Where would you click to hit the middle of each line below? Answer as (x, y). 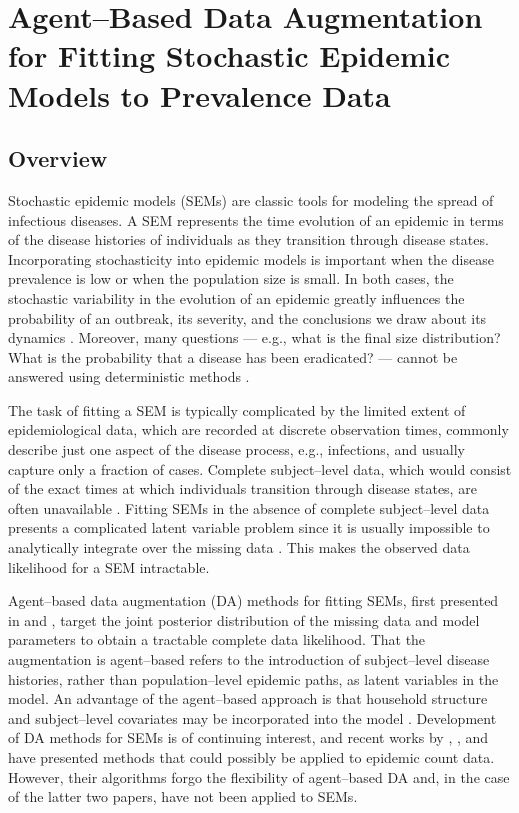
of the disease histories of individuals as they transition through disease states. (248, 239)
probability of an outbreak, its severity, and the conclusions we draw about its (247, 317)
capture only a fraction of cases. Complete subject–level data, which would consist (260, 468)
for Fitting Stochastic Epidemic (229, 55)
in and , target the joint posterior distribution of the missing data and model (244, 619)
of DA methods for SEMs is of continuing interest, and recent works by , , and (248, 737)
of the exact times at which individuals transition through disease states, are (242, 488)
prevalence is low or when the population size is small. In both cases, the (231, 278)
